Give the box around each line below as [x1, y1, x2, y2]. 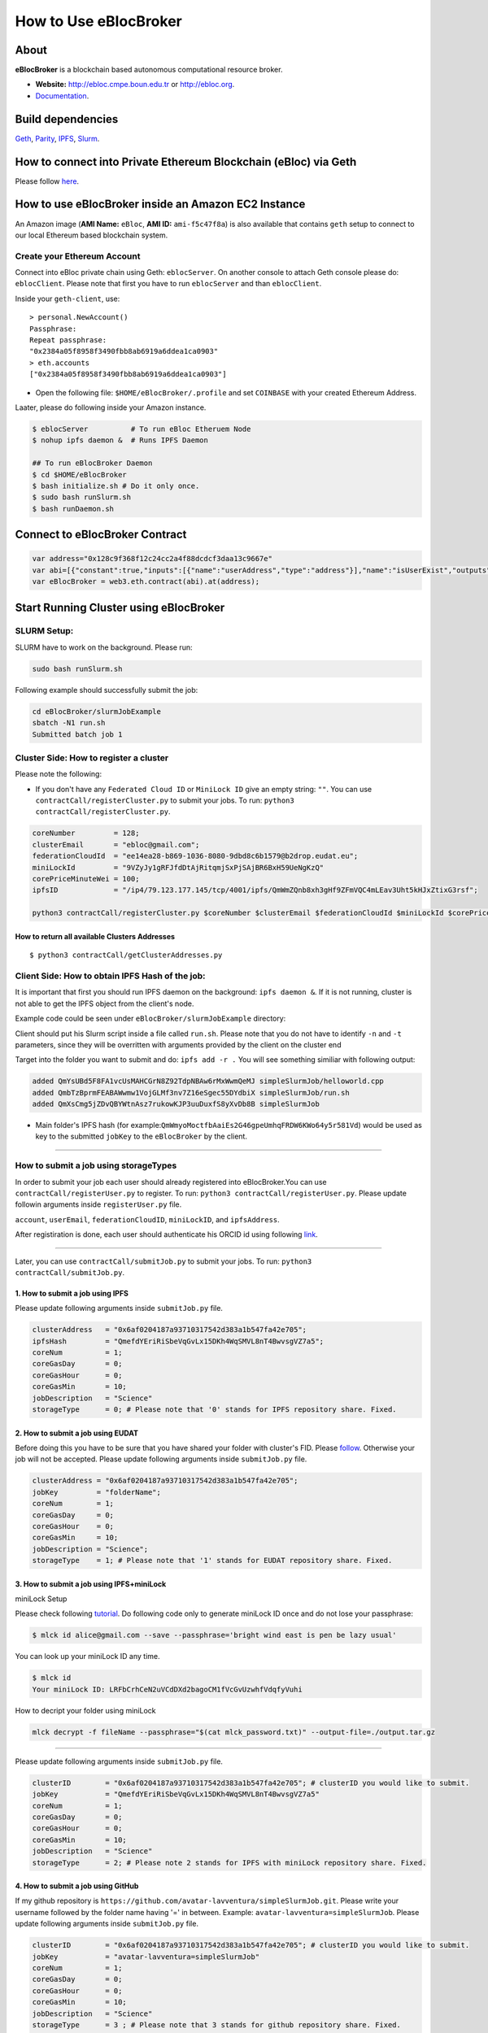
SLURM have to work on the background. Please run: [15, 642, 193, 652]
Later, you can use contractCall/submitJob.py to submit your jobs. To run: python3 [15, 1256, 312, 1266]
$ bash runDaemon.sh [32, 504, 114, 513]
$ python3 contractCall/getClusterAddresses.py [29, 951, 223, 960]
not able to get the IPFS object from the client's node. [15, 999, 194, 1008]
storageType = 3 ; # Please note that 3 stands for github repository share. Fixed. [32, 2020, 402, 2029]
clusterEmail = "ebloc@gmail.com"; [32, 840, 200, 849]
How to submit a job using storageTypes [15, 1160, 177, 1171]
